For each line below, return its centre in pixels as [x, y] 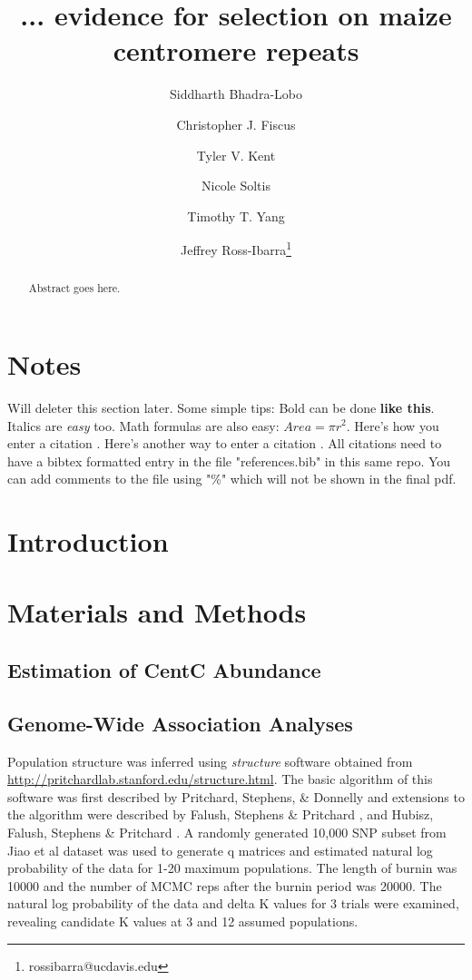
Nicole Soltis [236, 186]
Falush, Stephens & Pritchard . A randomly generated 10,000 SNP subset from [227, 832]
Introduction [88, 541]
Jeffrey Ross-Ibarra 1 [236, 248]
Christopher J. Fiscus [236, 124]
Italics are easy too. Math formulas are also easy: [143, 425]
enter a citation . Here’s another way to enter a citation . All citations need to [225, 443]
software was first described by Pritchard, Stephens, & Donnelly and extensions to [236, 796]
